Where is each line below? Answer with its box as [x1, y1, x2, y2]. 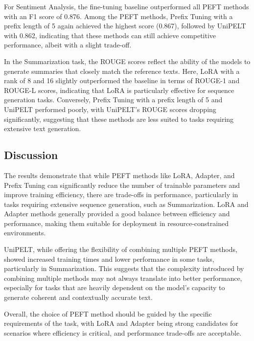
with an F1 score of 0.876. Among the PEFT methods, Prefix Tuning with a [4, 11, 233, 21]
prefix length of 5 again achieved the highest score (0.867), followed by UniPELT [4, 21, 246, 31]
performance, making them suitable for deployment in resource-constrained [4, 218, 229, 228]
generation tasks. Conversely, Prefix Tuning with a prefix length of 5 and [4, 94, 223, 105]
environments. [4, 227, 46, 238]
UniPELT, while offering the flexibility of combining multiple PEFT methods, [4, 244, 237, 254]
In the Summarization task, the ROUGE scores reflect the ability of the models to [4, 56, 251, 66]
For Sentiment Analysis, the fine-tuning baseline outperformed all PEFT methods [4, 1, 249, 11]
